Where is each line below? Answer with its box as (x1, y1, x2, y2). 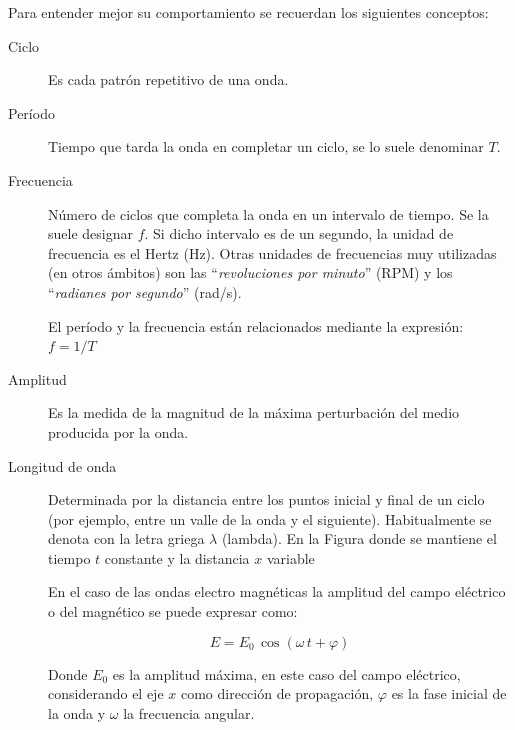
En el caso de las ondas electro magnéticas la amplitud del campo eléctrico (48, 581, 506, 602)
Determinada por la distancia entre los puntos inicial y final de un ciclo (48, 489, 485, 510)
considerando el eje (48, 683, 164, 704)
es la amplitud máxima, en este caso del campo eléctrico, (112, 663, 461, 684)
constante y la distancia (104, 547, 250, 568)
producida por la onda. (48, 421, 189, 442)
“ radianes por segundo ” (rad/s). (48, 281, 242, 302)
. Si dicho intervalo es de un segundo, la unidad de (144, 223, 454, 244)
